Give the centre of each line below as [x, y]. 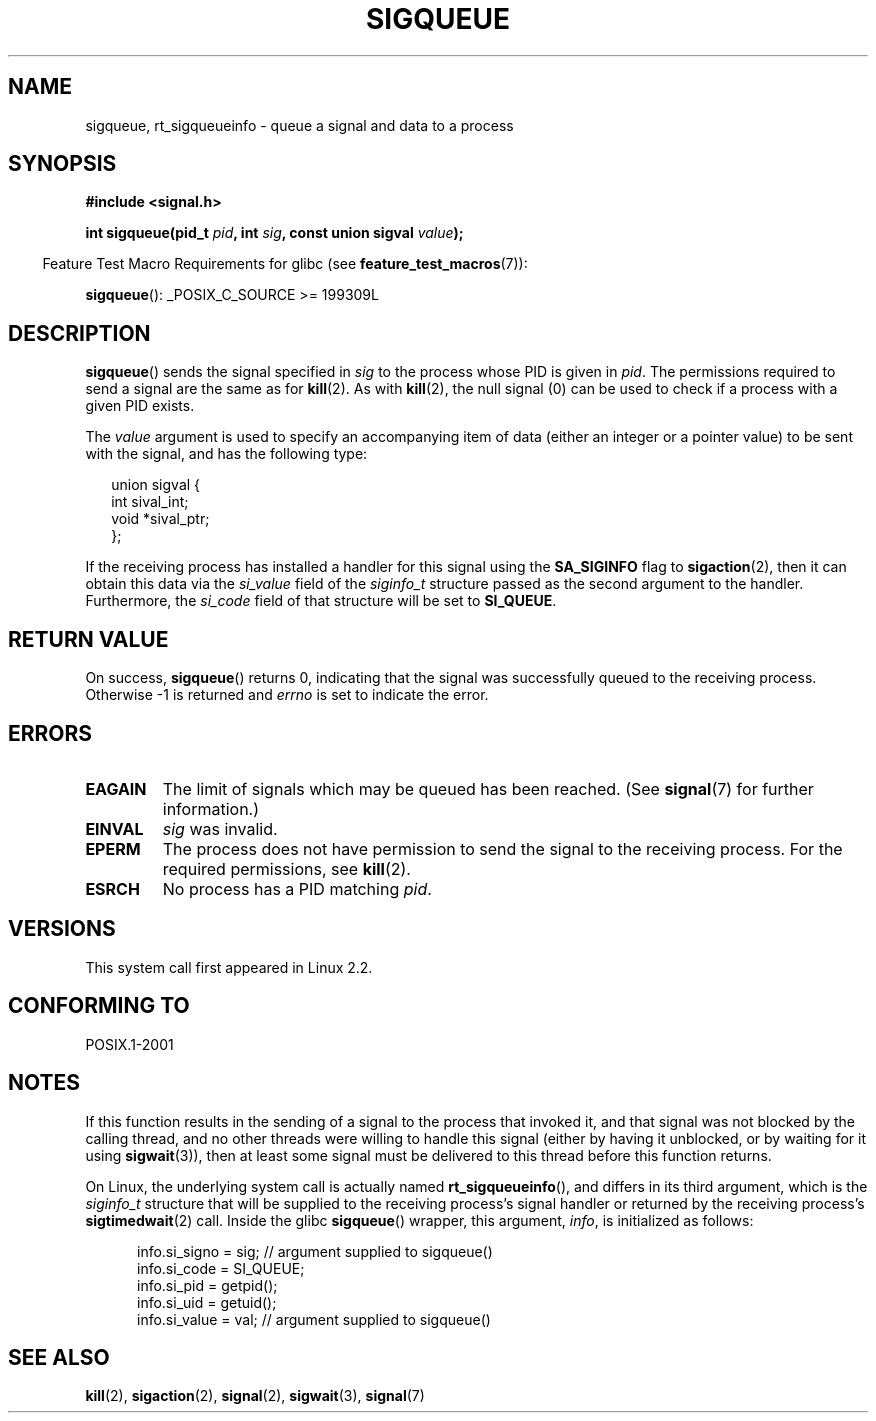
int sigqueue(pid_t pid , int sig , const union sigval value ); [274, 233]
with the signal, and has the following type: [226, 454]
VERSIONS [62, 929]
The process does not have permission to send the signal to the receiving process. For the [502, 848]
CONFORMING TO [99, 1006]
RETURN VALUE [88, 639]
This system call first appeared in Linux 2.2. [229, 967]
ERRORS [50, 733]
